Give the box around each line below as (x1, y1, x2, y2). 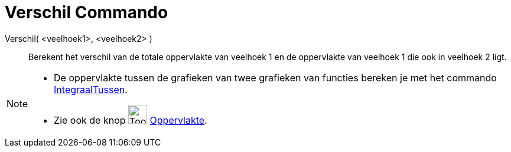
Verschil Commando (5, 2, 168, 22)
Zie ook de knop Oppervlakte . (54, 114, 207, 126)
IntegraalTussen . (54, 83, 128, 95)
